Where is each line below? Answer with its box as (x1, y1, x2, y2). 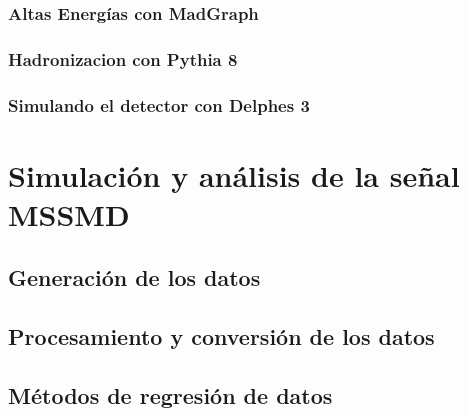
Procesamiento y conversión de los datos (8, 321, 435, 352)
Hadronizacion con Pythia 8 (8, 46, 238, 71)
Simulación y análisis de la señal (8, 154, 460, 195)
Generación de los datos (8, 262, 261, 293)
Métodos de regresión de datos (8, 380, 333, 411)
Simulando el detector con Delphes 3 (8, 92, 310, 117)
